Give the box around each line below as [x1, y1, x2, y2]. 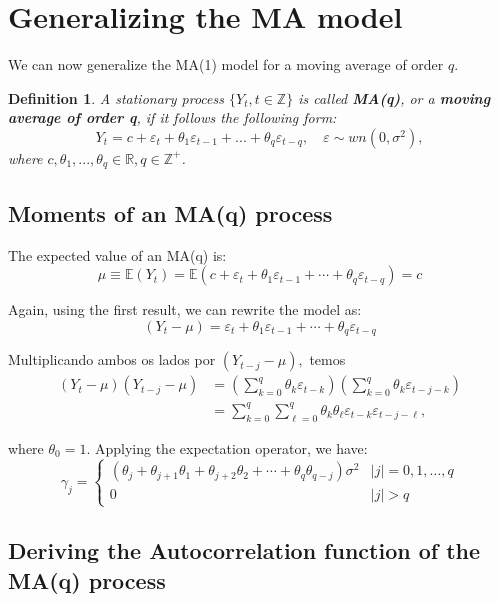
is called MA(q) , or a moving [298, 87, 491, 108]
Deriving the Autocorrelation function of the [8, 535, 481, 566]
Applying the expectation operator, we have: [94, 437, 368, 458]
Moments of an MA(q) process [8, 197, 333, 228]
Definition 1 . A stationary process [8, 87, 224, 108]
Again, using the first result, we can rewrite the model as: [8, 299, 362, 320]
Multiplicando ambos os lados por [8, 349, 216, 370]
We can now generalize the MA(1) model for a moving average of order [8, 54, 444, 75]
